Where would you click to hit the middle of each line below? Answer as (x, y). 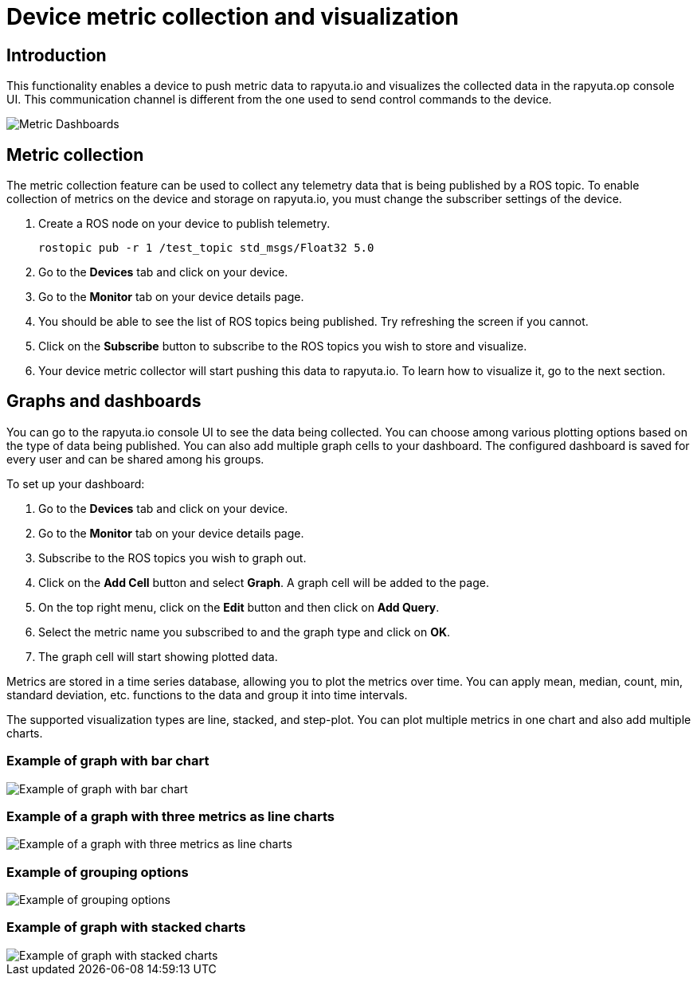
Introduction (57, 55)
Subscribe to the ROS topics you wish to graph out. (172, 558)
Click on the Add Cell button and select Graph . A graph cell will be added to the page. (264, 582)
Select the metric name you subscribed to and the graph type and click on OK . (245, 632)
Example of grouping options (98, 872)
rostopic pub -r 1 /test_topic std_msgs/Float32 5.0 (206, 248)
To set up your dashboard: (76, 483)
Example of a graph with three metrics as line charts (170, 816)
